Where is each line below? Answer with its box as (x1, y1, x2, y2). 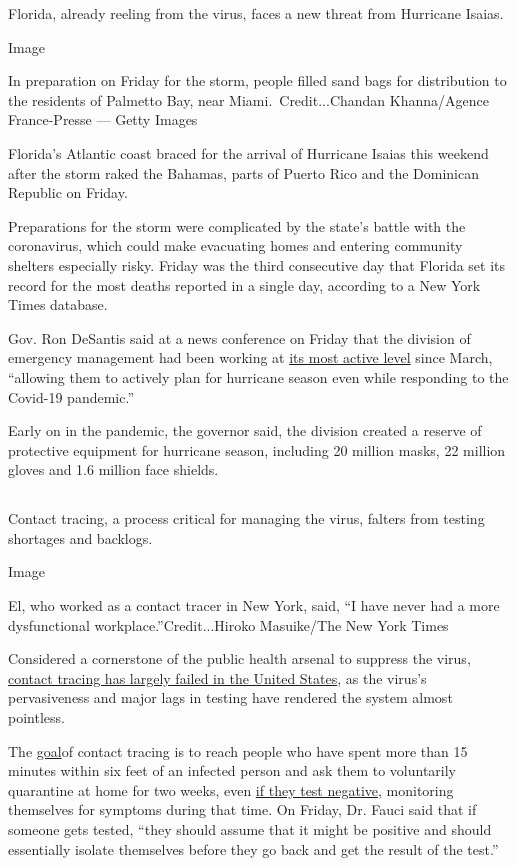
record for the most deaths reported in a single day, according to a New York (8, 274, 481, 295)
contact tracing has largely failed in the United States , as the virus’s (8, 667, 427, 688)
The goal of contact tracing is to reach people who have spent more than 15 (8, 740, 468, 761)
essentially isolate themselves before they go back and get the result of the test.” (8, 838, 499, 859)
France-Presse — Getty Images (8, 109, 198, 130)
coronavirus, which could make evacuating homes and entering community (8, 235, 463, 256)
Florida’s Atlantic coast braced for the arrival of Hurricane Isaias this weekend (8, 142, 489, 163)
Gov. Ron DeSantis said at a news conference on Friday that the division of (8, 327, 471, 348)
